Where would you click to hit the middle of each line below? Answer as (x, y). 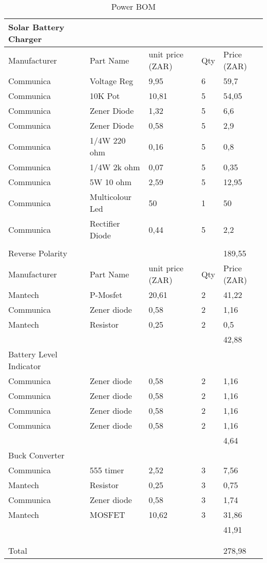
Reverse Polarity (38, 253)
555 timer (107, 470)
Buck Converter (36, 455)
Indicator (25, 366)
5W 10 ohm (111, 182)
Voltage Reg (111, 81)
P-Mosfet (106, 295)
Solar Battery (36, 27)
